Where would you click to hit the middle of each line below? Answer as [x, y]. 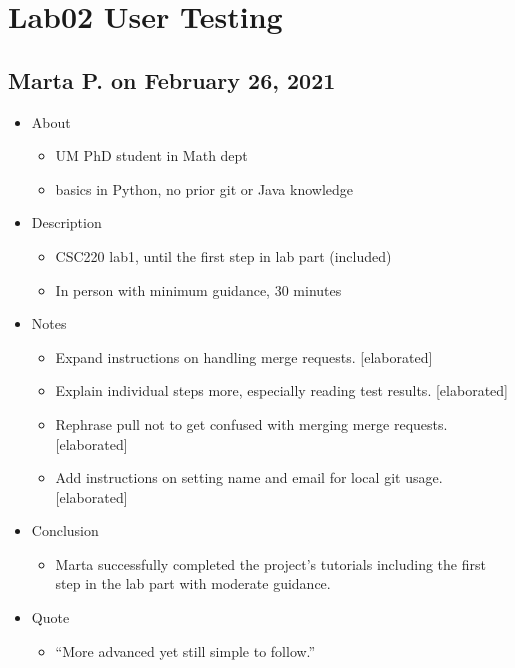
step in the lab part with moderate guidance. [193, 583]
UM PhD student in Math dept [151, 155]
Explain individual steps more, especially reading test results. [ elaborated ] [281, 390]
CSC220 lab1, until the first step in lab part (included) [223, 255]
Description [66, 222]
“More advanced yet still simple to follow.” [185, 650]
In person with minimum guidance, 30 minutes [198, 289]
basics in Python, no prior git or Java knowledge [204, 188]
